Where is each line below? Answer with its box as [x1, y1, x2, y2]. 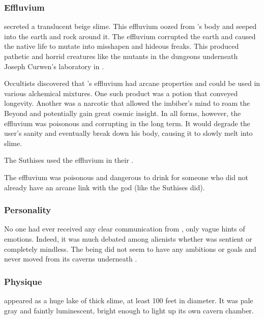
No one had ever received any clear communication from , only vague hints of [4, 223, 245, 234]
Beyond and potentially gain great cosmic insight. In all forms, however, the [4, 107, 241, 118]
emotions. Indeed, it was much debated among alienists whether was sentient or [4, 233, 252, 244]
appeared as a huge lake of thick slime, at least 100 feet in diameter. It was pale [4, 295, 253, 305]
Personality [4, 204, 51, 216]
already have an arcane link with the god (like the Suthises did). [4, 182, 205, 192]
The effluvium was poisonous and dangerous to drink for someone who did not [4, 171, 249, 182]
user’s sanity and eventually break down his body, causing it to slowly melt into [4, 128, 253, 138]
